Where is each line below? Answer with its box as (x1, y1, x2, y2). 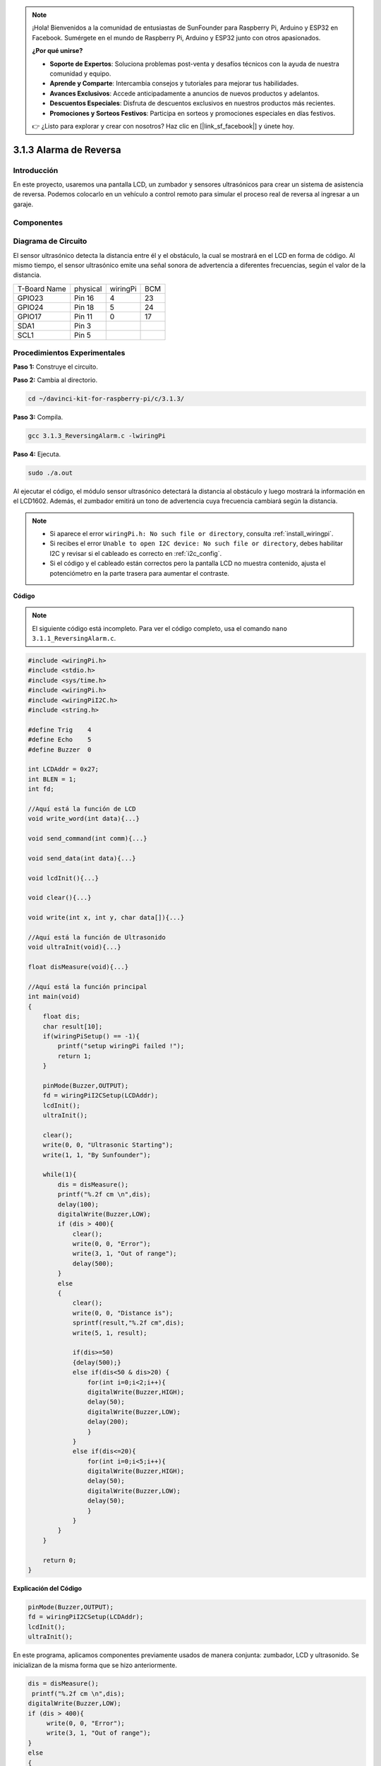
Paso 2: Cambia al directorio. (13, 375, 98, 384)
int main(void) (28, 992, 80, 1001)
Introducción (13, 165, 59, 175)
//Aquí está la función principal (28, 983, 147, 990)
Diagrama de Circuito (13, 237, 87, 247)
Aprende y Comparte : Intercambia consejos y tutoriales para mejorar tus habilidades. (49, 79, 299, 88)
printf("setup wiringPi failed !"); (57, 1042, 185, 1050)
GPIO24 (17, 302, 44, 312)
